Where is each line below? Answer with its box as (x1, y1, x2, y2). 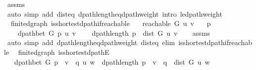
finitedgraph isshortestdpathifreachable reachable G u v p (10, 18, 211, 28)
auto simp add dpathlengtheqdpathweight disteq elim (7, 37, 175, 47)
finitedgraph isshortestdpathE (18, 47, 109, 57)
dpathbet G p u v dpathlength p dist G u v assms (17, 27, 210, 38)
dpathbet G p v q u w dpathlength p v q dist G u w (14, 56, 210, 67)
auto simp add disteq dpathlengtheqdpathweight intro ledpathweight (7, 8, 222, 19)
